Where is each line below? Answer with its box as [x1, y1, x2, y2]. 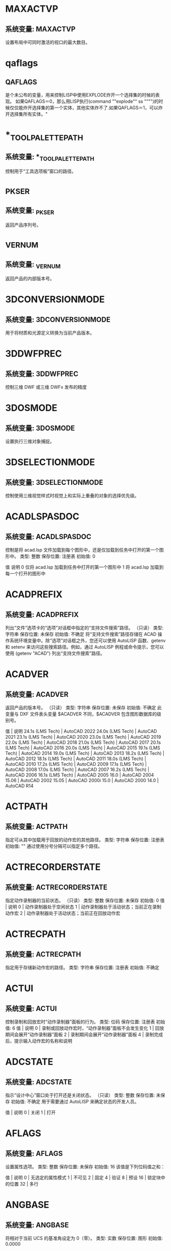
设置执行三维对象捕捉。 [5, 438, 54, 444]
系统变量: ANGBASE [5, 1220, 69, 1229]
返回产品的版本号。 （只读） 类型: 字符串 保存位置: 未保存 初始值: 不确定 [5, 704, 156, 711]
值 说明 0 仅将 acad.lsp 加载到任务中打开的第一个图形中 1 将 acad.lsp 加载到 [5, 564, 164, 570]
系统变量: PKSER [5, 206, 54, 216]
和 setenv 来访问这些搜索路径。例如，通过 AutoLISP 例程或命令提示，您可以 [5, 644, 164, 650]
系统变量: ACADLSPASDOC [5, 532, 92, 541]
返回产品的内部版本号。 [5, 275, 54, 281]
